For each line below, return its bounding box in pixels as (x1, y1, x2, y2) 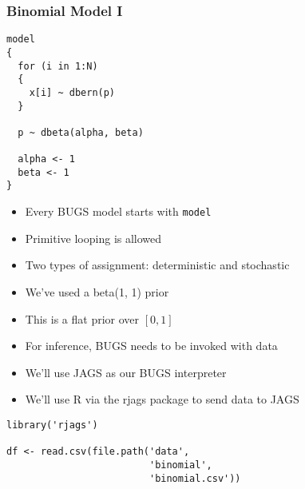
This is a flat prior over (25, 310, 140, 327)
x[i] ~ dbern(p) (29, 86, 116, 98)
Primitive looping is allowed (25, 229, 162, 246)
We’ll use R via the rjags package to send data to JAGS (25, 391, 299, 407)
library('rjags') (6, 419, 98, 431)
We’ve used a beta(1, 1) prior (25, 283, 169, 300)
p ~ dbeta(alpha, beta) (18, 126, 144, 138)
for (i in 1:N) (18, 60, 98, 72)
